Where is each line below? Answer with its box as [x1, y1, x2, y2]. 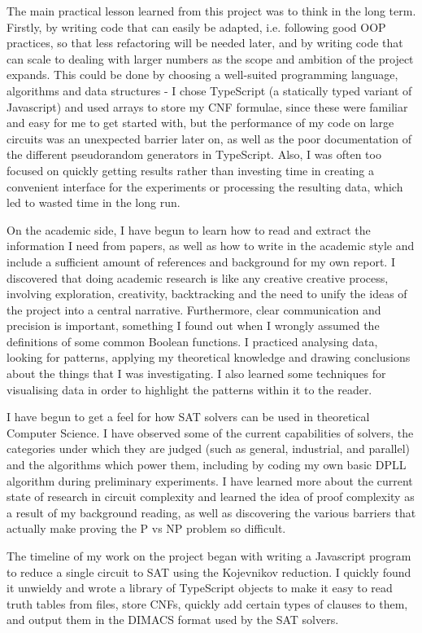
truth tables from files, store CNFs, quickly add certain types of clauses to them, [7, 595, 408, 612]
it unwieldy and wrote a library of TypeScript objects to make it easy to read [7, 579, 393, 596]
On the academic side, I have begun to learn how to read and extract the [7, 221, 371, 238]
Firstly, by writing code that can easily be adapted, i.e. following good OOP [7, 18, 386, 35]
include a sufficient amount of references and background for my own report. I [7, 253, 395, 270]
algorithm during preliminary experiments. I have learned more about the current [7, 472, 413, 489]
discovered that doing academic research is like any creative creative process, [7, 269, 389, 286]
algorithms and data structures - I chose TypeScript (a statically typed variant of [7, 81, 412, 99]
